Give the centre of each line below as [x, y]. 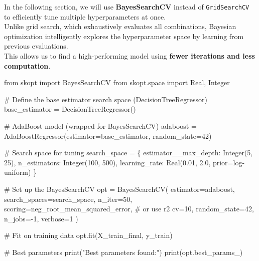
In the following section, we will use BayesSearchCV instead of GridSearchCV [127, 7]
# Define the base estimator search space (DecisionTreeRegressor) [106, 99]
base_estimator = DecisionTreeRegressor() [70, 109]
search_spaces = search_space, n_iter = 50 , [68, 199]
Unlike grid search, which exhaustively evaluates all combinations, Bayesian [120, 26]
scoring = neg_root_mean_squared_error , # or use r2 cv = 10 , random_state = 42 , [129, 209]
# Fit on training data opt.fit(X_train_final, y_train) [88, 235]
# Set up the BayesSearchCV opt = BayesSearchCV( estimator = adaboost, [119, 189]
